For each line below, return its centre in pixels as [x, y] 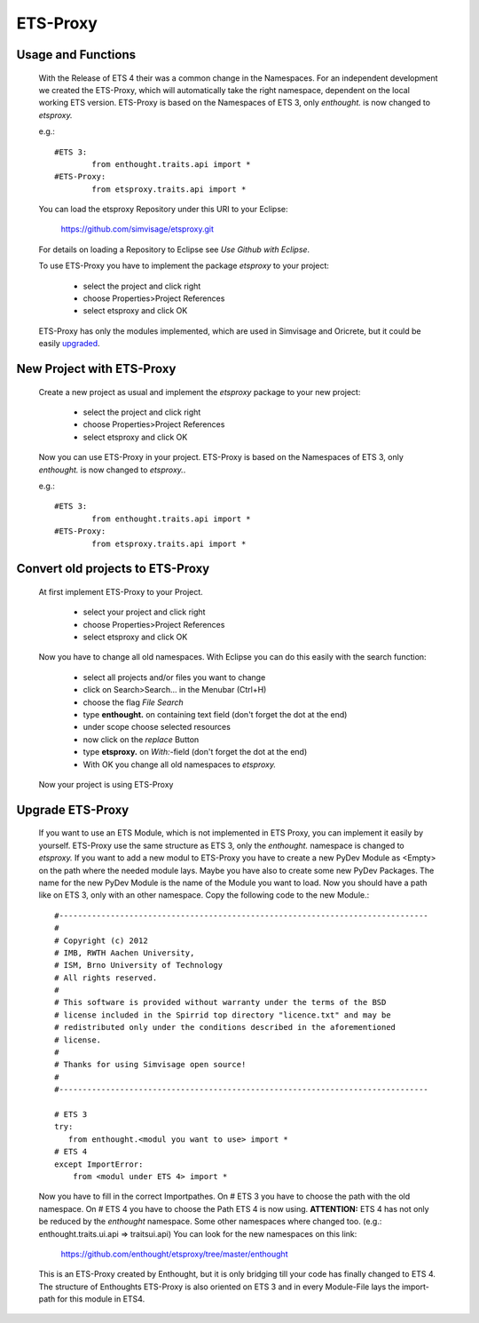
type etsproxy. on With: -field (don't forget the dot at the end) [195, 752]
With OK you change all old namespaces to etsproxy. [180, 764]
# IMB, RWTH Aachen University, [125, 953]
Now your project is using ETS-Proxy [106, 784]
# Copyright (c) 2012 [101, 940]
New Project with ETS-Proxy [96, 369]
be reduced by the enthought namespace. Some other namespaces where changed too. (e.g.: [210, 1222]
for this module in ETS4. [101, 1299]
